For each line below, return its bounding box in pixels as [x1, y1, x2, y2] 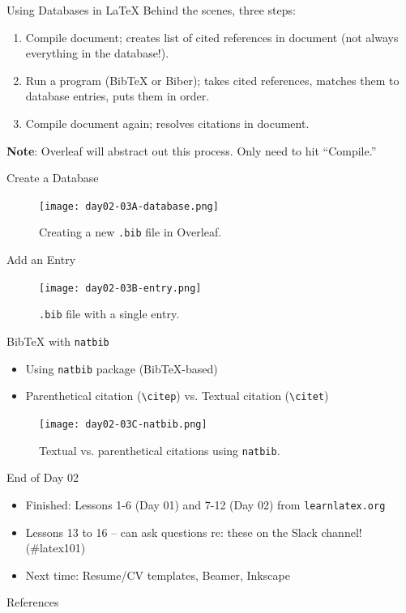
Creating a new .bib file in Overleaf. [39, 223, 222, 241]
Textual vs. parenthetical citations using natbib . [39, 441, 280, 458]
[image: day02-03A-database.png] [39, 200, 219, 212]
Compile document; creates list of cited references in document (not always [25, 28, 399, 45]
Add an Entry [6, 251, 76, 268]
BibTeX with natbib [6, 332, 109, 349]
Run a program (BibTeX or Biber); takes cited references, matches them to [25, 71, 400, 88]
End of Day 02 [6, 469, 79, 486]
